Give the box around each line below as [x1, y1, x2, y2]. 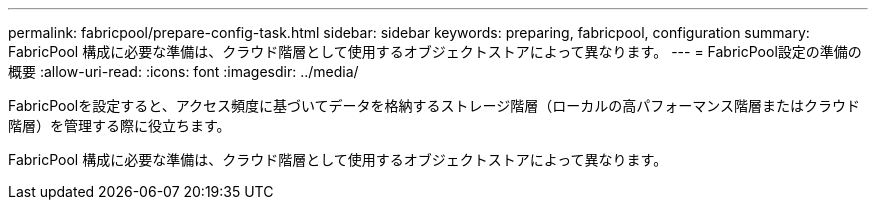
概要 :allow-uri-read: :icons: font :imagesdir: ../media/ [8, 63, 359, 80]
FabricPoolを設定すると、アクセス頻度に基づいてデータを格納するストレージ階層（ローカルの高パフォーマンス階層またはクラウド [8, 97, 860, 114]
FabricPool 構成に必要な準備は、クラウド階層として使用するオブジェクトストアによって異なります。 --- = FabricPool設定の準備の [8, 43, 862, 60]
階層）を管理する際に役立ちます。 [8, 117, 231, 134]
